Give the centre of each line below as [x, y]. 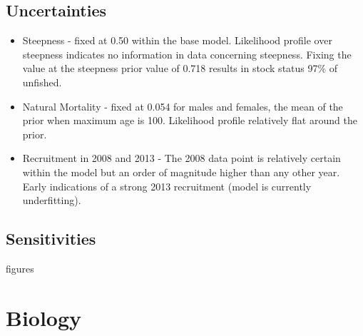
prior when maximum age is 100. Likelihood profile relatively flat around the [190, 120]
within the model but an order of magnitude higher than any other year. [181, 172]
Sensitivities [51, 239]
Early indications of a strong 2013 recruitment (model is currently [167, 186]
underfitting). [52, 200]
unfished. [42, 82]
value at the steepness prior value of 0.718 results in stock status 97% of [180, 68]
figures [20, 268]
